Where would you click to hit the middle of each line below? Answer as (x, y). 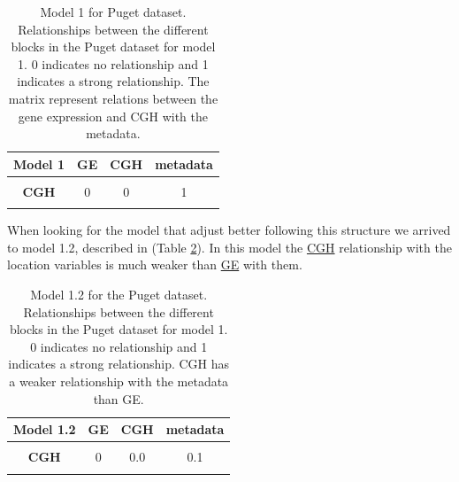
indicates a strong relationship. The (113, 81)
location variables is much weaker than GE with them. (155, 264)
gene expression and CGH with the (113, 116)
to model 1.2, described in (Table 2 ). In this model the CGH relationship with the (229, 247)
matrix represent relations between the (113, 98)
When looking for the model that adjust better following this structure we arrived (229, 230)
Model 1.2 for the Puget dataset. (119, 294)
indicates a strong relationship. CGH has (119, 364)
